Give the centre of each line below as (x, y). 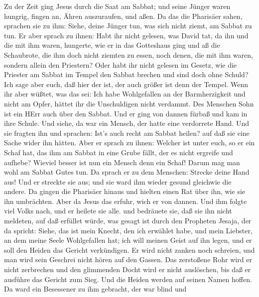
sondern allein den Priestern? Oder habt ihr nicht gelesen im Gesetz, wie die (121, 64)
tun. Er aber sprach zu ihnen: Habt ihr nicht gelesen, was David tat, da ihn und (126, 35)
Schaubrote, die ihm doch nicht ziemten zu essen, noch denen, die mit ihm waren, (129, 54)
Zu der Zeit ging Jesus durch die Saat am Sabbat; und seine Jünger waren (117, 6)
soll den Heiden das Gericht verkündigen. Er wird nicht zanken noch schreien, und (129, 249)
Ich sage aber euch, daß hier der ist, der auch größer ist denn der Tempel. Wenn (126, 84)
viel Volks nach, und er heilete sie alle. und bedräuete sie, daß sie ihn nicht (118, 211)
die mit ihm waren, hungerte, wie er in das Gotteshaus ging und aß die (112, 45)
